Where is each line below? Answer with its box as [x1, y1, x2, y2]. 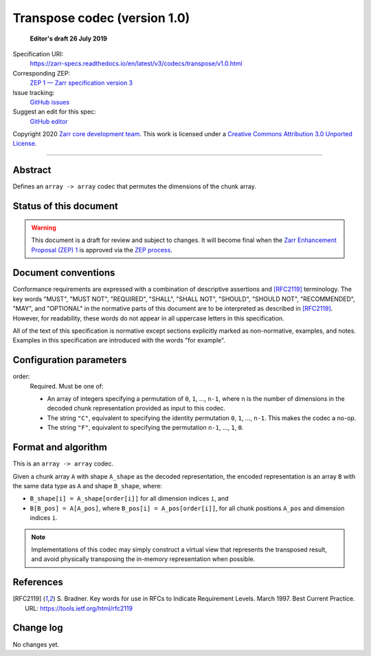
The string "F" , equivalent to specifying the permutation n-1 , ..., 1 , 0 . [47, 424, 244, 432]
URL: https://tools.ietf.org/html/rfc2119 [25, 604, 133, 612]
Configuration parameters [12, 354, 127, 366]
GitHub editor [30, 117, 68, 125]
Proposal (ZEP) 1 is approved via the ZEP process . [31, 245, 173, 254]
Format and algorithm [12, 441, 108, 453]
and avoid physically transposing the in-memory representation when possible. [31, 555, 256, 563]
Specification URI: [12, 50, 64, 58]
